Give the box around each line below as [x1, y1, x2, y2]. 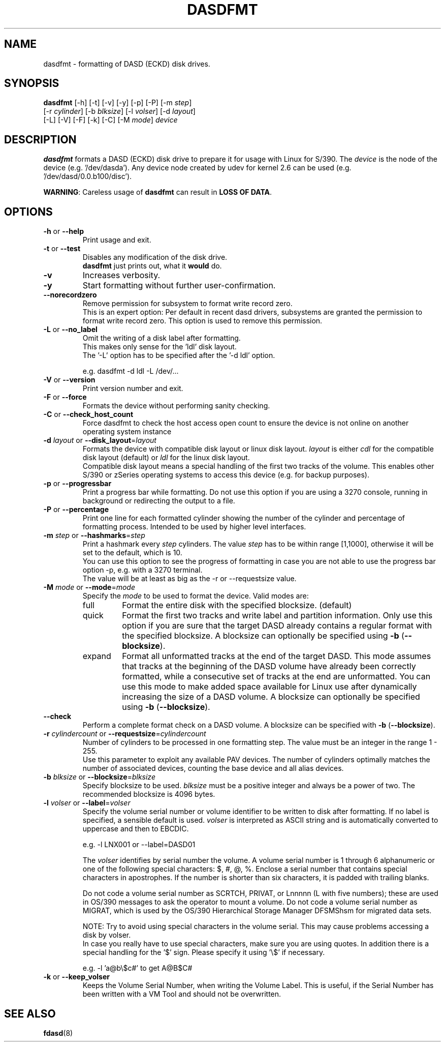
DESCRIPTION [4, 133, 77, 146]
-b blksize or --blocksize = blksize [43, 772, 155, 782]
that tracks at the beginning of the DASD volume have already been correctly [122, 661, 416, 672]
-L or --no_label [43, 325, 98, 334]
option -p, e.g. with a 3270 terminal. [82, 565, 203, 575]
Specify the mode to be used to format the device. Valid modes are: [82, 591, 309, 601]
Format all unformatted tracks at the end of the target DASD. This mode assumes [122, 651, 431, 662]
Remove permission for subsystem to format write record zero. [82, 299, 293, 308]
